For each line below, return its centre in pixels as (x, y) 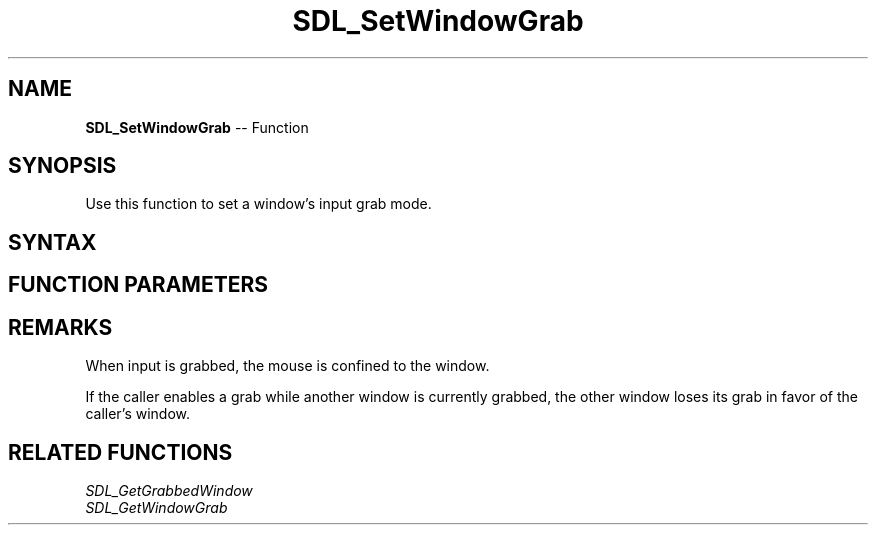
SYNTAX (52, 242)
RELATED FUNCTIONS (120, 452)
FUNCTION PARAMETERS (138, 285)
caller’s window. (138, 414)
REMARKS (60, 327)
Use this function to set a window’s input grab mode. (258, 204)
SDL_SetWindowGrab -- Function (197, 127)
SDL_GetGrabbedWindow (169, 490)
